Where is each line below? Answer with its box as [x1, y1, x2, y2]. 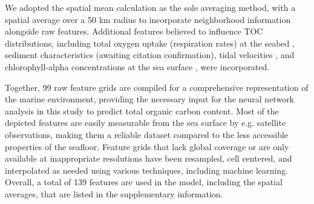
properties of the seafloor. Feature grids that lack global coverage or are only [5, 140, 289, 153]
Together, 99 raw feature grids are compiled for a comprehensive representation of [5, 81, 309, 93]
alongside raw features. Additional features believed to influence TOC [5, 25, 263, 38]
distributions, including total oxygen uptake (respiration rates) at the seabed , [5, 36, 295, 49]
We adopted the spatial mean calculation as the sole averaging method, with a [5, 1, 296, 13]
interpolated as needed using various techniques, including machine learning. [5, 163, 288, 176]
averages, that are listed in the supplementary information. [5, 187, 223, 200]
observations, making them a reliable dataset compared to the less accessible [5, 128, 289, 140]
